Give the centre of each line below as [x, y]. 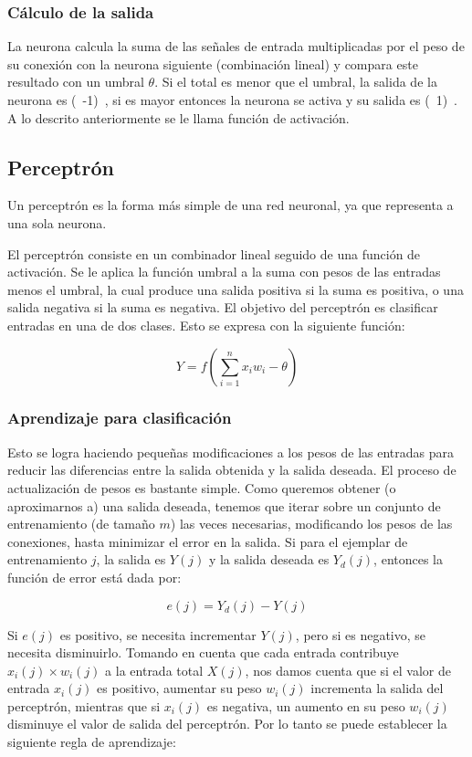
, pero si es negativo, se [361, 634]
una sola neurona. [57, 222]
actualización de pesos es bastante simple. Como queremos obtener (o [202, 487]
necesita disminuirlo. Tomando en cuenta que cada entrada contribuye [203, 652]
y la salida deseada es [269, 559]
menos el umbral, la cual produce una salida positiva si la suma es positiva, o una [236, 289]
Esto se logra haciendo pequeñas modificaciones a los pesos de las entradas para [231, 452]
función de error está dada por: [94, 577]
